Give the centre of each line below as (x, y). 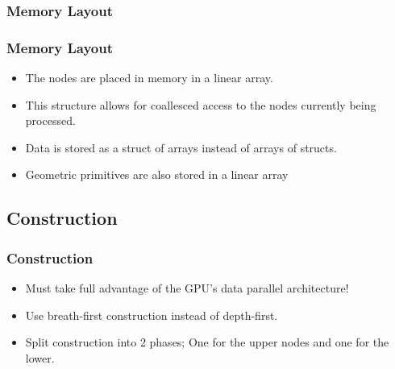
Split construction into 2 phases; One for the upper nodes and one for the (207, 342)
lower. (40, 357)
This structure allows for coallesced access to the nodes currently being (201, 104)
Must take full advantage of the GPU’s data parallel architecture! (187, 288)
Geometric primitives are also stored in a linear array (157, 174)
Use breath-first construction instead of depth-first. (152, 315)
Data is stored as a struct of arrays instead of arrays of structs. (181, 147)
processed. (50, 120)
